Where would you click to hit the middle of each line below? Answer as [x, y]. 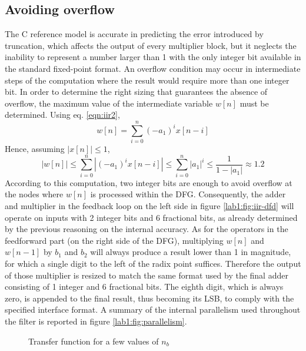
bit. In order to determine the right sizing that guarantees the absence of [136, 92]
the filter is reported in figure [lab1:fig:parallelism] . [96, 321]
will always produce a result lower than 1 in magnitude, [191, 252]
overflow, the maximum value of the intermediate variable [109, 103]
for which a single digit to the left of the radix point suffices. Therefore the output [153, 263]
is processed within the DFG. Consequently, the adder [188, 194]
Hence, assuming [35, 149]
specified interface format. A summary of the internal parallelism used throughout [153, 309]
